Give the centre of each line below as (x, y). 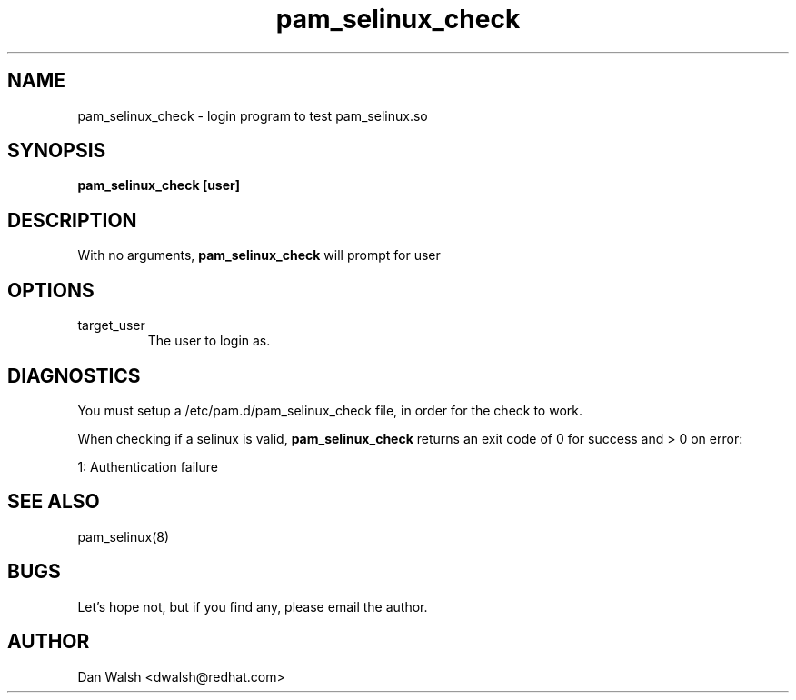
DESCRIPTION (72, 220)
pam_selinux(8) (124, 536)
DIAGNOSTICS (74, 375)
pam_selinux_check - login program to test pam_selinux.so (253, 115)
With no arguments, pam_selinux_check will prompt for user (259, 255)
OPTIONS (51, 290)
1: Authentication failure (148, 466)
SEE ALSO (54, 502)
